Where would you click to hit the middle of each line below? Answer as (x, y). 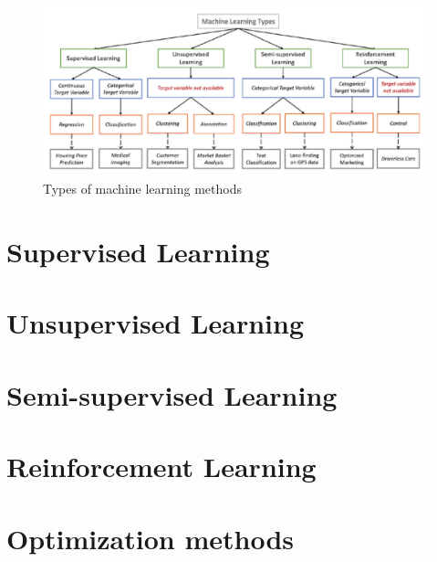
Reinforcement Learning (161, 467)
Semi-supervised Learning (172, 394)
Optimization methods (151, 538)
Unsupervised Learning (155, 323)
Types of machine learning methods (142, 189)
